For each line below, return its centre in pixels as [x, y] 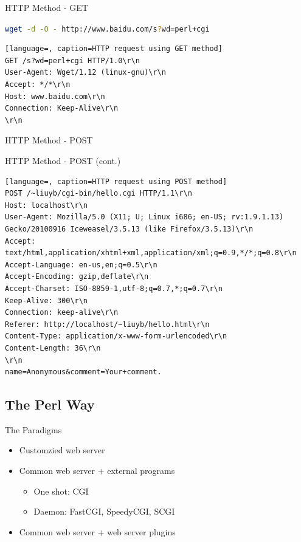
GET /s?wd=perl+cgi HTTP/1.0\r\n [72, 60]
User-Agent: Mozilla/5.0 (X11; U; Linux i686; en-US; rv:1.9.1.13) [144, 217]
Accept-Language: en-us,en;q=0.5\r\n [81, 265]
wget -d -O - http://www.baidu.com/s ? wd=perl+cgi [107, 29]
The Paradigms [33, 429]
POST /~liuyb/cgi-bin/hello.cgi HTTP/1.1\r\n [99, 194]
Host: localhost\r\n [47, 205]
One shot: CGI [61, 491]
